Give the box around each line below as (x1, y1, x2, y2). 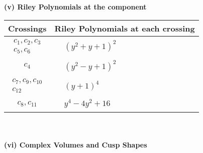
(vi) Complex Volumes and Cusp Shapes (4, 139, 147, 149)
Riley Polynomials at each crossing (54, 22, 195, 34)
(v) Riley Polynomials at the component (4, 1, 147, 11)
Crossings (8, 22, 47, 34)
